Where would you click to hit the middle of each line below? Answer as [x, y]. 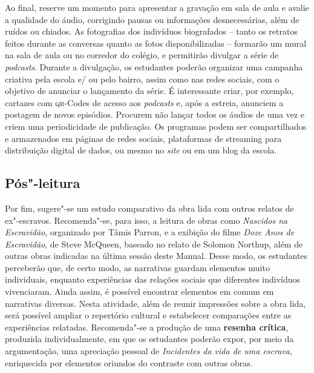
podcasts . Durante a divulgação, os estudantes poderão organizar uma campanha [154, 66]
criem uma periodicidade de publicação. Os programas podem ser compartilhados [156, 126]
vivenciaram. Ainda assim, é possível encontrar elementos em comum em [139, 291]
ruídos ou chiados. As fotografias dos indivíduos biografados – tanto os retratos [151, 31]
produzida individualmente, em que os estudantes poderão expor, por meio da [149, 339]
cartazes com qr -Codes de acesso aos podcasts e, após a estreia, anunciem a [144, 102]
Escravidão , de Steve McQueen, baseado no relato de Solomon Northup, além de [154, 244]
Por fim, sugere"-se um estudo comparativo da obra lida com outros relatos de [149, 208]
